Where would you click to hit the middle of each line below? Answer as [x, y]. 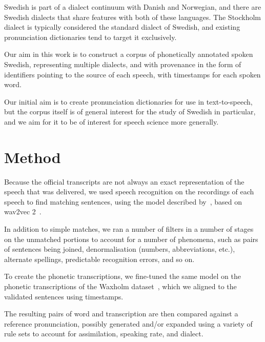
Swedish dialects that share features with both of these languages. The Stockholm [133, 17]
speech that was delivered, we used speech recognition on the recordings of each [129, 192]
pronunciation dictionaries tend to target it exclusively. [90, 37]
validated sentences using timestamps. [64, 296]
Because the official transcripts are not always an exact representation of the [124, 181]
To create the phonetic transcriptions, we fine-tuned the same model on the [123, 276]
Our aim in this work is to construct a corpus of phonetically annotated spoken [129, 54]
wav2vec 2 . [23, 212]
